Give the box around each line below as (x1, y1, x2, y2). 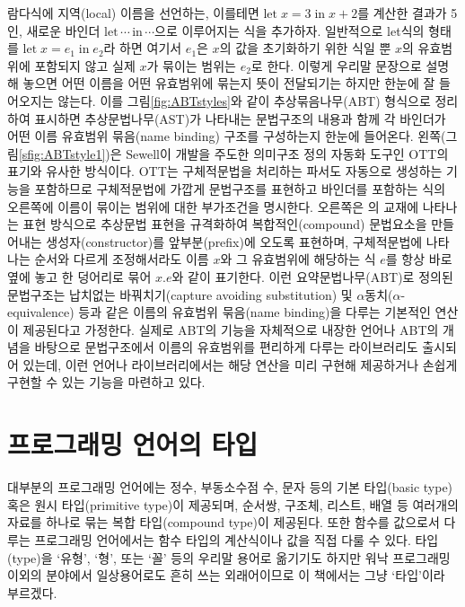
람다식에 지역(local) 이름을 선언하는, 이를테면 (7, 4, 259, 22)
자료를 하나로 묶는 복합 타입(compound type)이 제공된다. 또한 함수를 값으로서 (7, 513, 440, 532)
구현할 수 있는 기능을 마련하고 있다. (7, 373, 206, 391)
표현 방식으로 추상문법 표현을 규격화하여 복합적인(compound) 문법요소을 (22, 215, 427, 233)
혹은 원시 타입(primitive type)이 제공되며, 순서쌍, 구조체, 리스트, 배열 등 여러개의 (7, 495, 459, 514)
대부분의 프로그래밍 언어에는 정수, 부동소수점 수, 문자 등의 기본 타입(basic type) (7, 478, 453, 497)
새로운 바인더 (26, 21, 101, 40)
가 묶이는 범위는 (146, 56, 236, 75)
